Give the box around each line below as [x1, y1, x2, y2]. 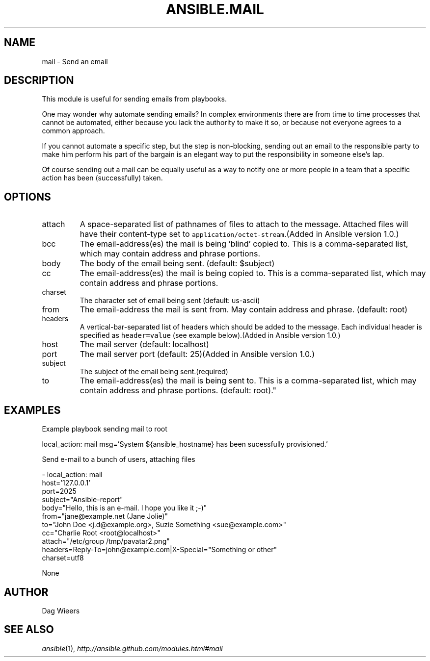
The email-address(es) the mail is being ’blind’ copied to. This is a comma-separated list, [80, 239, 408, 249]
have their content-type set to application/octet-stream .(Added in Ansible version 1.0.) [80, 229, 399, 239]
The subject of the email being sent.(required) [80, 367, 228, 376]
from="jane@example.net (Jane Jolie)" [42, 512, 168, 521]
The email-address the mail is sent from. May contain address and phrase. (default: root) [80, 305, 408, 315]
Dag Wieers [42, 606, 80, 615]
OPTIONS [4, 190, 51, 203]
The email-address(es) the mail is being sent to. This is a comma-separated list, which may [80, 376, 417, 386]
